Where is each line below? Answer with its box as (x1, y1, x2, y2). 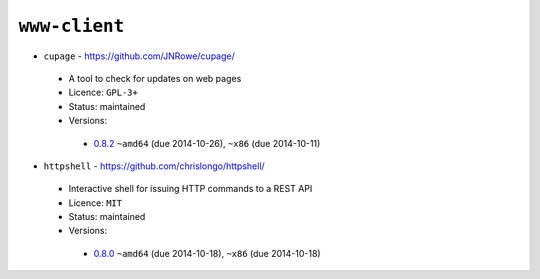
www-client (18, 15, 125, 37)
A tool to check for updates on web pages (68, 72, 242, 84)
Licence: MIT (68, 196, 123, 209)
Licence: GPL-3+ (68, 86, 139, 99)
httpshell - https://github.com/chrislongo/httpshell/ (43, 160, 265, 172)
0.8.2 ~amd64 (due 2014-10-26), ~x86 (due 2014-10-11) (93, 137, 321, 149)
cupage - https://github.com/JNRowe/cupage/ (43, 50, 235, 62)
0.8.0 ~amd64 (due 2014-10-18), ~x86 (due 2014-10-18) (93, 247, 321, 259)
